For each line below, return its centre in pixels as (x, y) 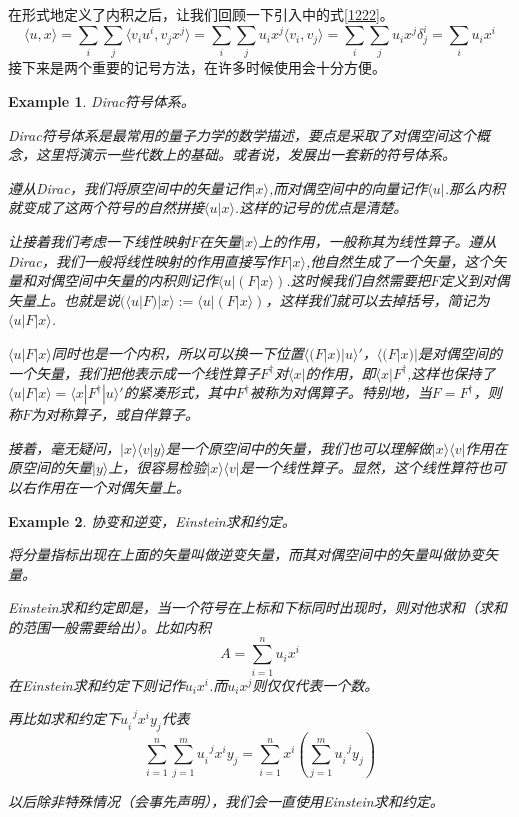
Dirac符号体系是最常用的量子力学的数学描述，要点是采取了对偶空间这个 (242, 134)
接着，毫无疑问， (64, 447)
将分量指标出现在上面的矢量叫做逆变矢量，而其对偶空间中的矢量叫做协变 (246, 554)
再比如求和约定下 (64, 718)
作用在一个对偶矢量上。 (112, 486)
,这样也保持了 (451, 372)
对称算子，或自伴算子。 (122, 414)
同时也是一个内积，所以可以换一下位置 (177, 352)
